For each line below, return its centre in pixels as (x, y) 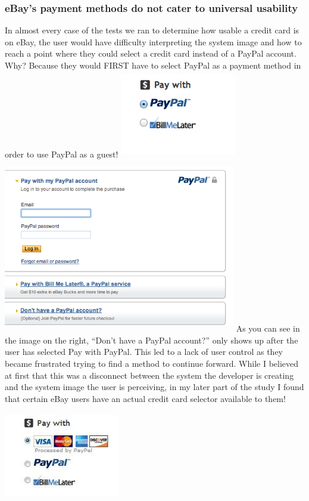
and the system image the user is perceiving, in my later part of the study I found (154, 387)
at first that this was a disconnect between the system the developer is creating (149, 375)
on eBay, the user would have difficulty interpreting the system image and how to (153, 41)
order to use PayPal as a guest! (62, 154)
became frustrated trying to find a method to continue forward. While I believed (152, 363)
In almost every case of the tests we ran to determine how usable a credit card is (152, 30)
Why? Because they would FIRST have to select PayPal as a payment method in (153, 65)
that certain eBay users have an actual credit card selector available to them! (145, 398)
